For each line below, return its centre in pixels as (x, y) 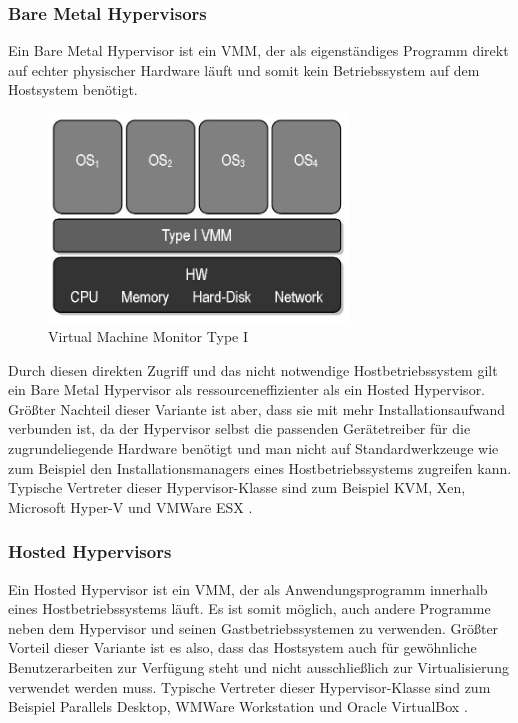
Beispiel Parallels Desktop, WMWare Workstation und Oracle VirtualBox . (238, 706)
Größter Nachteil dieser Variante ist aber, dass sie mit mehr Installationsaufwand (257, 408)
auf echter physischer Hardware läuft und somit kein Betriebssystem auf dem (244, 69)
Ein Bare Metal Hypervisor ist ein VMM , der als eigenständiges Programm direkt (258, 50)
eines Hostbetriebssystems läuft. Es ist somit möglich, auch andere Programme (249, 608)
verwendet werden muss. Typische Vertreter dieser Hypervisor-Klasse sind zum (249, 686)
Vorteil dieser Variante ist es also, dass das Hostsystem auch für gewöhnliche (242, 647)
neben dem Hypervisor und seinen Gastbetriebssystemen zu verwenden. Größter (253, 627)
